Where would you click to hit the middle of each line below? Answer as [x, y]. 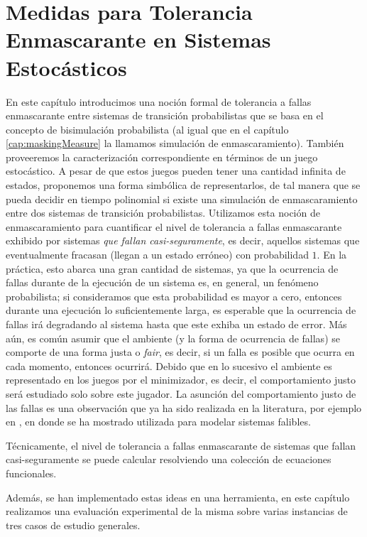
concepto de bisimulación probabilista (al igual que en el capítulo [147, 129]
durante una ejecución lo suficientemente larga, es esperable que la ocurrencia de [181, 310]
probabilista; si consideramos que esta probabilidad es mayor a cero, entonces [174, 296]
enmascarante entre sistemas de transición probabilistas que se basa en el [165, 115]
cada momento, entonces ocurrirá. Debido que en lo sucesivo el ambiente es [169, 365]
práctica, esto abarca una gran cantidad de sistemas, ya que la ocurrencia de [172, 268]
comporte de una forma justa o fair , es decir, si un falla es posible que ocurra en [180, 352]
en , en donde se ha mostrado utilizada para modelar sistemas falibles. [158, 422]
